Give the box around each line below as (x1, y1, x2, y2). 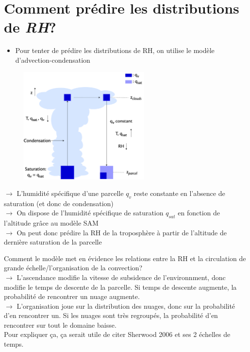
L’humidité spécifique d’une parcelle (17, 188, 124, 198)
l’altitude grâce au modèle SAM (4, 217, 99, 228)
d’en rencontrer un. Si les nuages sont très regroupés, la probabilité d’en (4, 310, 218, 320)
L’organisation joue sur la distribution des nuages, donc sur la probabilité (17, 300, 235, 311)
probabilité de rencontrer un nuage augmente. (4, 291, 140, 301)
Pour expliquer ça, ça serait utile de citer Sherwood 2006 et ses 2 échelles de (4, 329, 231, 339)
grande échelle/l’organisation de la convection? (4, 263, 143, 273)
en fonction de (178, 208, 220, 218)
